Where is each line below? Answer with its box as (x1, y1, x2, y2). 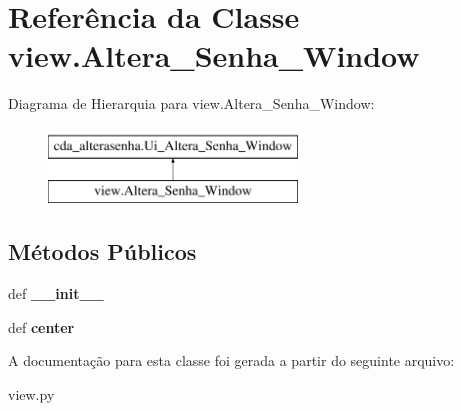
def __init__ (8, 283, 104, 304)
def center (8, 316, 75, 337)
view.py (8, 384, 55, 405)
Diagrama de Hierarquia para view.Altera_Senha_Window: (8, 93, 375, 114)
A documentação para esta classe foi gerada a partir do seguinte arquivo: (8, 350, 455, 371)
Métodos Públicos (8, 236, 197, 267)
